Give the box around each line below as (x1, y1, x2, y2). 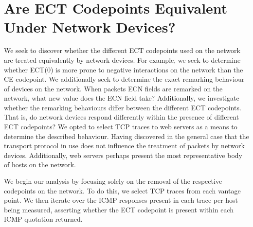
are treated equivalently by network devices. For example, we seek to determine (4, 54, 241, 65)
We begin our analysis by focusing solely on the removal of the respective (4, 176, 222, 186)
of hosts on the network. (4, 159, 76, 170)
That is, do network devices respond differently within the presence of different (4, 112, 239, 122)
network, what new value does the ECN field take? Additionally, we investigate (4, 93, 239, 103)
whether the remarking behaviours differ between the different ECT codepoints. (4, 102, 241, 112)
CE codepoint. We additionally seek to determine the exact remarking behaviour (4, 74, 245, 84)
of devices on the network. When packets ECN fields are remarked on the (4, 83, 223, 93)
